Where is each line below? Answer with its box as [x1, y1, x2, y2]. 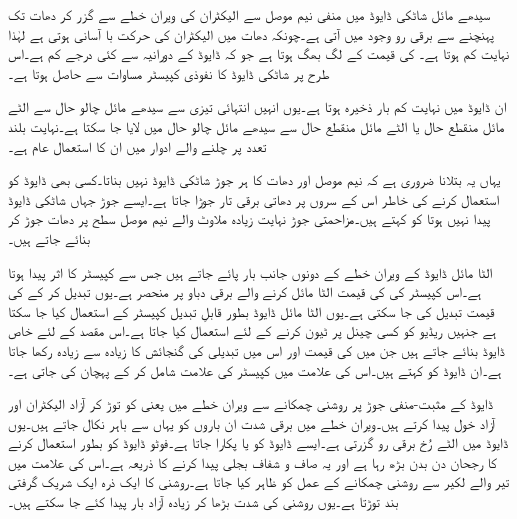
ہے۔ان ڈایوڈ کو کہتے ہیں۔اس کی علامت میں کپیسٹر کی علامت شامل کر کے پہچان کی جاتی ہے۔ [8, 359, 502, 380]
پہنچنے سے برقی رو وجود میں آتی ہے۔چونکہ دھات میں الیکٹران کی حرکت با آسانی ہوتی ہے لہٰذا [8, 23, 494, 44]
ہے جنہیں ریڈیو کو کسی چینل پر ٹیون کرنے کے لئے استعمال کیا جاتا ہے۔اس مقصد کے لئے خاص [8, 320, 497, 341]
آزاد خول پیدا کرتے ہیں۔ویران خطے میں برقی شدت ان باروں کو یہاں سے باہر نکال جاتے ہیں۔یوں [8, 412, 496, 433]
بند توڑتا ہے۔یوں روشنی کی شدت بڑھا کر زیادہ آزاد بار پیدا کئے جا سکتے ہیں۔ [8, 491, 399, 512]
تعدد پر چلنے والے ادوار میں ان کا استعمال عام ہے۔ [8, 135, 267, 156]
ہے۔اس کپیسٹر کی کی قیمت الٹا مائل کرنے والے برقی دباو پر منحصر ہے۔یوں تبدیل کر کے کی [8, 281, 482, 302]
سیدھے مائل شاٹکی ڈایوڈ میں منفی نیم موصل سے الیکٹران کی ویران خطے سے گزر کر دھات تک [8, 4, 491, 24]
